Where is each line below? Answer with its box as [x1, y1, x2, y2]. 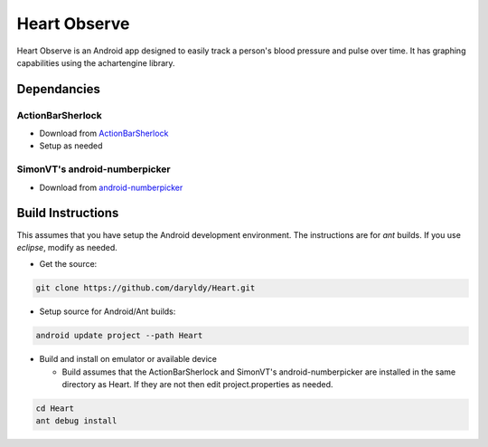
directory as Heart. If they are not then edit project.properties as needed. [61, 379, 333, 390]
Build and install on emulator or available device [39, 354, 217, 365]
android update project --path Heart [35, 330, 203, 341]
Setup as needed [39, 140, 103, 151]
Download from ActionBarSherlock [39, 128, 169, 139]
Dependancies [16, 81, 101, 97]
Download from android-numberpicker [39, 182, 183, 193]
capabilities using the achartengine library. [16, 57, 175, 68]
